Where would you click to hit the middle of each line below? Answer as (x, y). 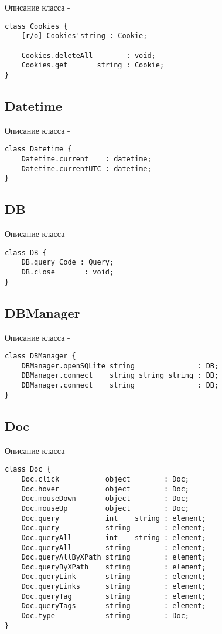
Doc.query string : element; (114, 528)
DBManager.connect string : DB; (120, 386)
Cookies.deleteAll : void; (88, 55)
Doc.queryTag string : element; (114, 596)
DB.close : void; (68, 272)
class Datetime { (38, 149)
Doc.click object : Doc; (105, 479)
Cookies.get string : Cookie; (93, 65)
